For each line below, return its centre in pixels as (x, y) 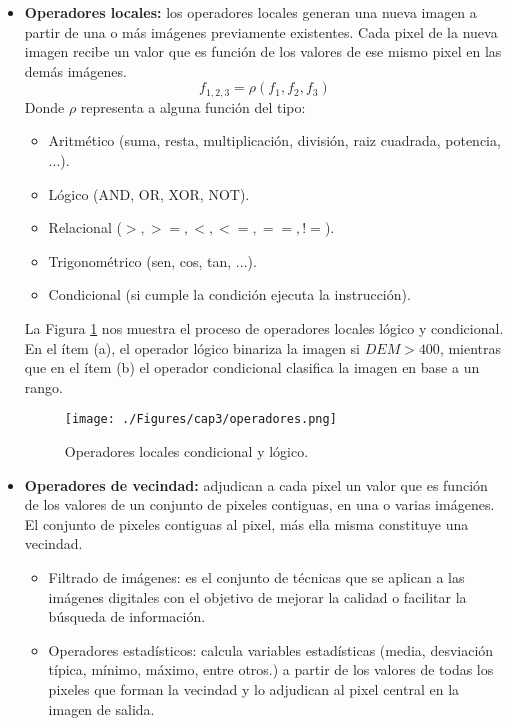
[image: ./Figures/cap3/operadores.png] (200, 419)
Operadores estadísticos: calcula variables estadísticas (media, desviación (271, 649)
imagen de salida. (101, 708)
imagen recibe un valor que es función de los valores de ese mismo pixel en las (263, 51)
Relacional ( (85, 227)
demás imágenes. (75, 70)
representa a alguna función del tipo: (193, 106)
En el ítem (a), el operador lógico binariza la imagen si (192, 347)
